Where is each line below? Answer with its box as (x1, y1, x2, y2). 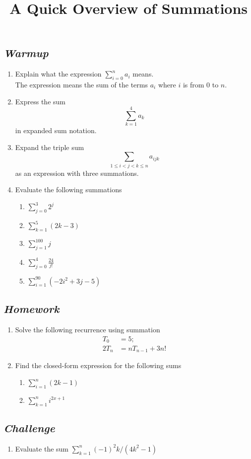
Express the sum (15, 96, 65, 106)
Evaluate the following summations (15, 184, 122, 195)
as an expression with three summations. (15, 167, 139, 178)
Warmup (3, 45, 49, 61)
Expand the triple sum (15, 142, 84, 152)
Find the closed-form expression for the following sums (15, 360, 182, 371)
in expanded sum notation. (15, 125, 97, 136)
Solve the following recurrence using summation (15, 324, 160, 334)
